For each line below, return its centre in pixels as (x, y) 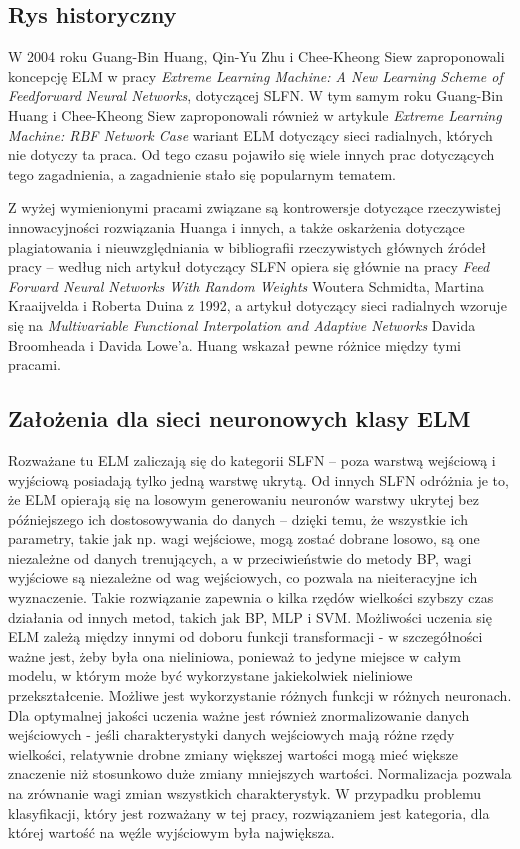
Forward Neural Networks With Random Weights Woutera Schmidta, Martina (246, 285)
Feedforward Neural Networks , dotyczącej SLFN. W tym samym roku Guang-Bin (255, 95)
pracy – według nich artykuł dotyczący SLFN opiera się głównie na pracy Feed (249, 266)
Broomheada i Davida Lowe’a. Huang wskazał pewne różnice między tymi (235, 344)
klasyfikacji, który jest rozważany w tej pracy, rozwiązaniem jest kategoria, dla (249, 812)
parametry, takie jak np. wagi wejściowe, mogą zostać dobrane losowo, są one (244, 538)
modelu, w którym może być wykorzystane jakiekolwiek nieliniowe (210, 675)
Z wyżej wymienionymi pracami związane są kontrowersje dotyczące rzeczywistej (255, 207)
